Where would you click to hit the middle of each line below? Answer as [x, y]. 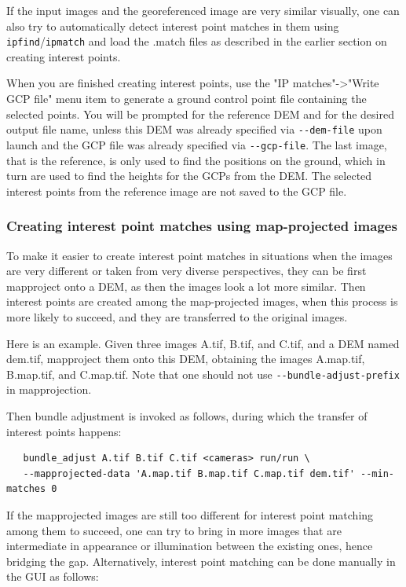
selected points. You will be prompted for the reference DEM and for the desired [200, 114]
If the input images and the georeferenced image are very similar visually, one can [203, 10]
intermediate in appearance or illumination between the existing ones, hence [190, 546]
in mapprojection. [49, 389]
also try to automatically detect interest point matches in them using [173, 26]
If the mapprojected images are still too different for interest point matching [190, 514]
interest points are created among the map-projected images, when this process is [202, 301]
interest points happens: [64, 431]
